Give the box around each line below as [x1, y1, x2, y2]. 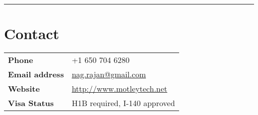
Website [8, 83, 40, 95]
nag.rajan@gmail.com [71, 68, 146, 80]
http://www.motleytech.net [71, 83, 168, 95]
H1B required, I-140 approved [71, 97, 175, 109]
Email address [8, 68, 64, 80]
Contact [4, 23, 60, 44]
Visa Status [8, 97, 54, 109]
